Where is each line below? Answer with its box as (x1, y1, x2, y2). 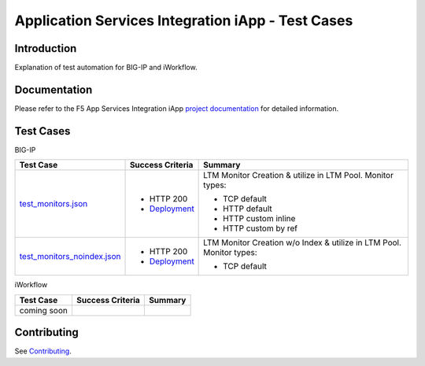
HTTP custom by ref (223, 223, 298, 234)
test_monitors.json (19, 198, 88, 209)
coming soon (19, 305, 68, 316)
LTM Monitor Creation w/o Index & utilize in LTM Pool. (203, 237, 401, 248)
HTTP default (223, 203, 273, 214)
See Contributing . (14, 346, 72, 356)
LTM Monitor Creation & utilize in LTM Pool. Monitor (203, 170, 394, 181)
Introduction (14, 42, 77, 55)
